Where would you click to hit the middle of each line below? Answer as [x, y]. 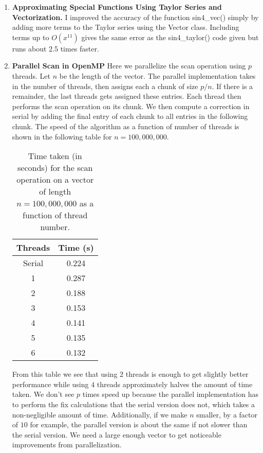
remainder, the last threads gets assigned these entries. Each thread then [127, 96]
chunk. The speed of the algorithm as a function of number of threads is [126, 126]
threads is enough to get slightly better [187, 374]
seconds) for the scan [55, 168]
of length [55, 191]
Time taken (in [55, 156]
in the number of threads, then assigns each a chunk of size [105, 86]
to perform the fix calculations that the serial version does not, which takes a [134, 404]
